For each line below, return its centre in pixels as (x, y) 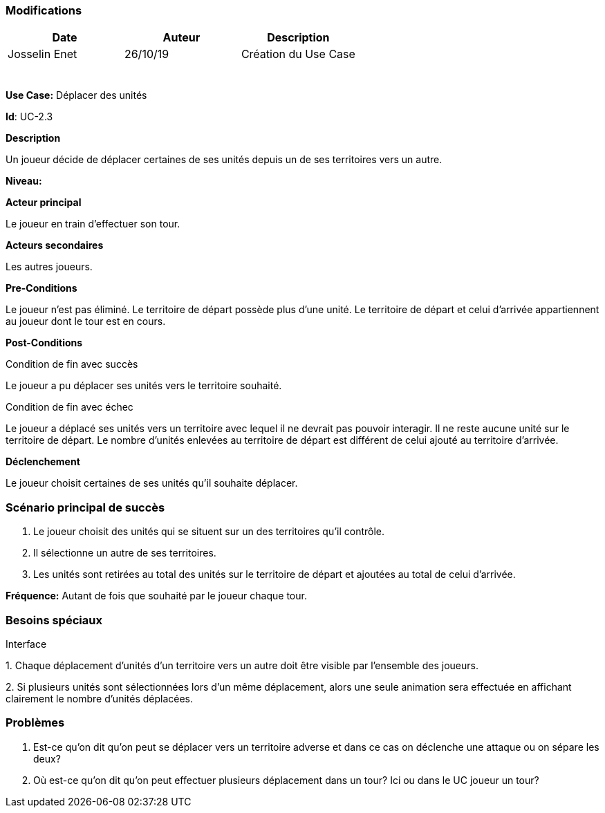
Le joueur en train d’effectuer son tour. (93, 224)
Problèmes (35, 723)
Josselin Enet (43, 54)
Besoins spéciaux (54, 620)
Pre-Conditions (41, 288)
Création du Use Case (298, 54)
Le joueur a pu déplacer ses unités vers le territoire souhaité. (144, 386)
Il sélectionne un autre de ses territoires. (125, 553)
